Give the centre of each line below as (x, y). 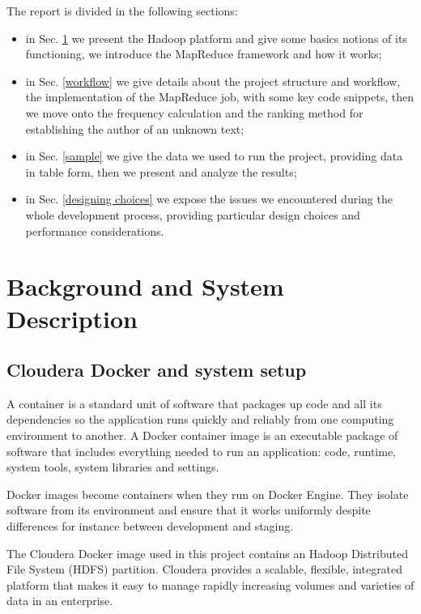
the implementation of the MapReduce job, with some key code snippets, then (219, 97)
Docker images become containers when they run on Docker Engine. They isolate (208, 494)
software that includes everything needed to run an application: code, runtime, (202, 451)
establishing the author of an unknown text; (135, 128)
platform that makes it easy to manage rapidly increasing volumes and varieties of (210, 584)
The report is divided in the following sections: (122, 11)
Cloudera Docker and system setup (157, 370)
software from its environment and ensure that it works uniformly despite (189, 510)
